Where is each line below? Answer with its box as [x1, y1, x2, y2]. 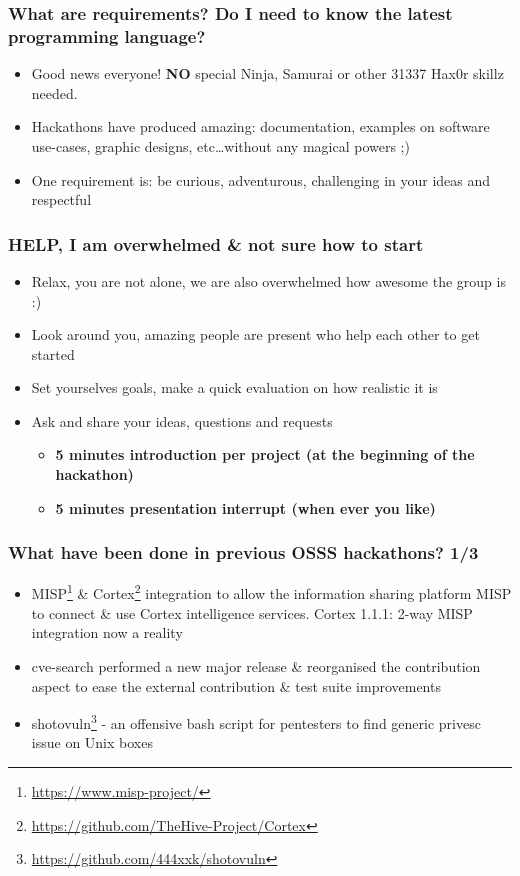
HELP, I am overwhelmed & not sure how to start [8, 231, 424, 256]
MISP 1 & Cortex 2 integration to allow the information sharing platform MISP [31, 580, 512, 604]
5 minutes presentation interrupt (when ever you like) [55, 497, 436, 518]
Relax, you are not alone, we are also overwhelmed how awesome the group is [31, 270, 506, 291]
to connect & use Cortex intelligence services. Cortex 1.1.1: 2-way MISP [31, 602, 473, 623]
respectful [31, 189, 92, 210]
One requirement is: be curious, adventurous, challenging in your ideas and [31, 169, 491, 190]
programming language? [8, 23, 206, 48]
